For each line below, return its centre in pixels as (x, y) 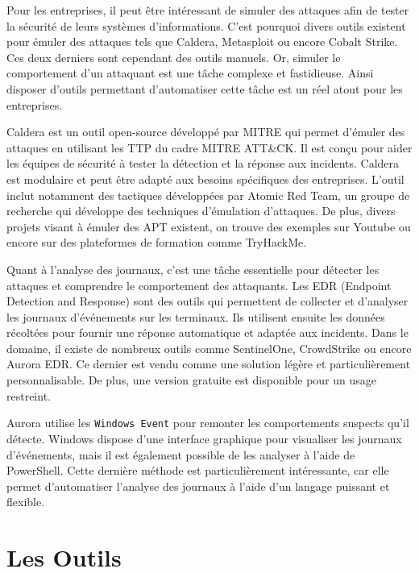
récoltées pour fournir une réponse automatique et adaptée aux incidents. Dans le (207, 332)
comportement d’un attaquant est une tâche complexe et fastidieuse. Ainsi (190, 73)
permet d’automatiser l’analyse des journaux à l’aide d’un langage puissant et (198, 486)
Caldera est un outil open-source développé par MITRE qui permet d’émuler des (206, 132)
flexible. (26, 502)
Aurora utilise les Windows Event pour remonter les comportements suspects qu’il (208, 423)
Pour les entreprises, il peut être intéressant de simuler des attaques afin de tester (208, 10)
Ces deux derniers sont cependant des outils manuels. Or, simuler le (174, 57)
